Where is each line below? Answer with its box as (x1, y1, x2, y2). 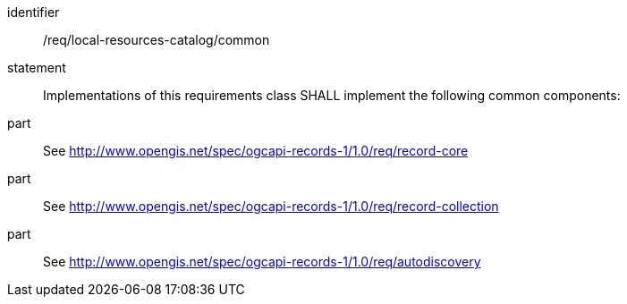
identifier (7, 4, 60, 20)
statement (7, 60, 66, 75)
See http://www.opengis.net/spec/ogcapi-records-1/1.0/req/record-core (43, 143, 469, 158)
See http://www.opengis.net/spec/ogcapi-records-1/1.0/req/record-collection (43, 198, 499, 214)
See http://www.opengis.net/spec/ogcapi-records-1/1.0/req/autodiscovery (43, 254, 481, 269)
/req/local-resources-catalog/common (43, 32, 270, 47)
